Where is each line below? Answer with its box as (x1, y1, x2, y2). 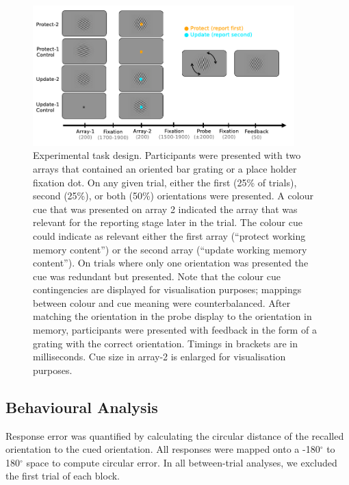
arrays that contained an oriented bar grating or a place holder (33, 161, 297, 175)
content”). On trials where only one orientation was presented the (33, 256, 309, 270)
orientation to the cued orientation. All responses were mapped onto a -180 (5, 442, 320, 456)
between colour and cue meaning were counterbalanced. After (33, 295, 291, 310)
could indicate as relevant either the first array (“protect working (33, 228, 306, 242)
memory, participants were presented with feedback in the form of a (33, 323, 317, 337)
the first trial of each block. (5, 469, 120, 483)
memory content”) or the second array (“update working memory (33, 242, 307, 256)
